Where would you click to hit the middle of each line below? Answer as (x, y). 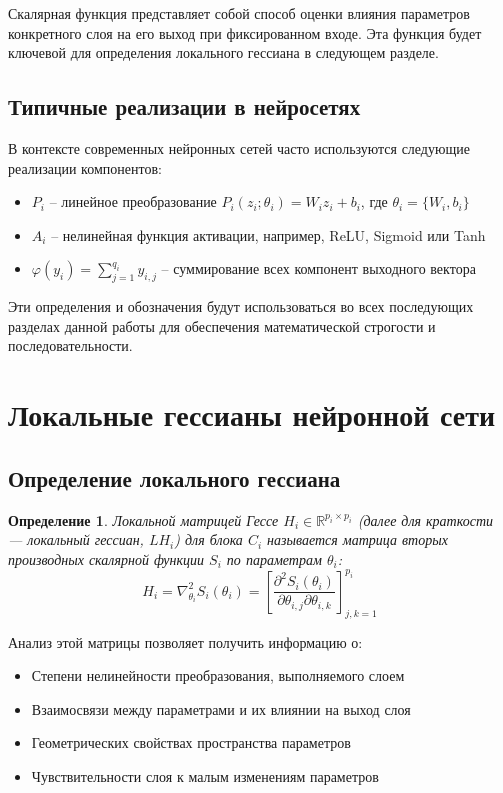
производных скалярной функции (106, 558)
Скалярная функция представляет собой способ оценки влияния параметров (239, 13)
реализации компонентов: (85, 167)
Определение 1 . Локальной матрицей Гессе (143, 519)
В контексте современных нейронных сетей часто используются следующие (239, 147)
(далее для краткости (425, 519)
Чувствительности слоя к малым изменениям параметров (205, 775)
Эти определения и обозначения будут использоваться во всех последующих (241, 306)
